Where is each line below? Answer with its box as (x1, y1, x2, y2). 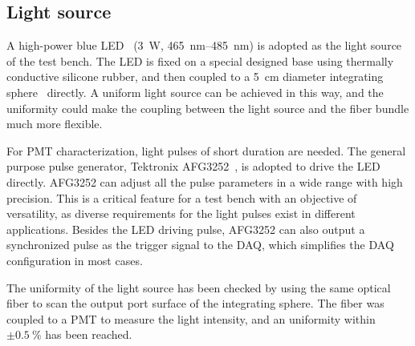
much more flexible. (6, 115, 103, 132)
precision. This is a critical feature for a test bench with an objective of (6, 189, 357, 206)
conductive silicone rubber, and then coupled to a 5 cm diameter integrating (6, 68, 384, 85)
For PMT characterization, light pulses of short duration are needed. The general (6, 142, 406, 159)
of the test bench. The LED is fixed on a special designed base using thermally (6, 52, 394, 69)
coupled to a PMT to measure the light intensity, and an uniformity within (6, 310, 376, 327)
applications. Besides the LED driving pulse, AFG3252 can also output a (6, 220, 365, 237)
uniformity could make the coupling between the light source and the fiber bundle (6, 99, 409, 116)
